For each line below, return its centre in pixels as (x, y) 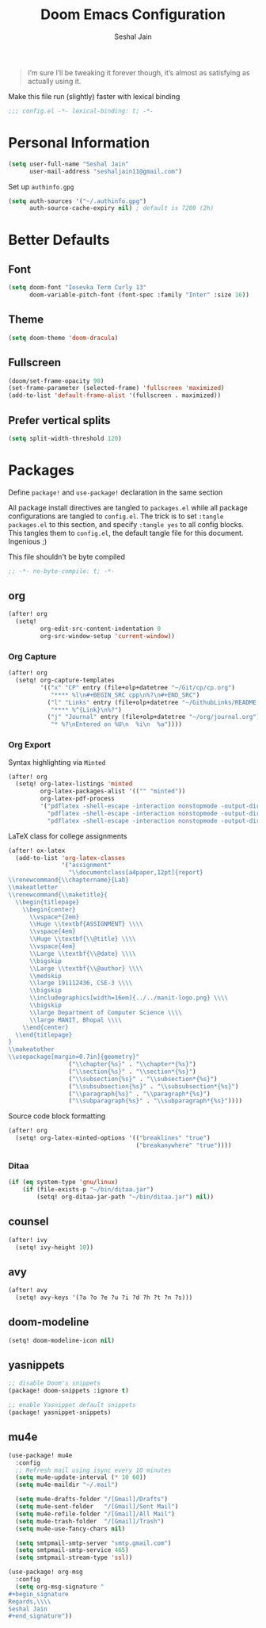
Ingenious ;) (28, 541)
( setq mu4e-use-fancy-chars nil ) (70, 1529)
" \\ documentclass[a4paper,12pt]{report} (136, 873)
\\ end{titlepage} (44, 1035)
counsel (28, 1222)
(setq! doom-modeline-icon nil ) (61, 1340)
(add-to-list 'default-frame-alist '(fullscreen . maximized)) (115, 396)
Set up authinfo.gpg (41, 186)
